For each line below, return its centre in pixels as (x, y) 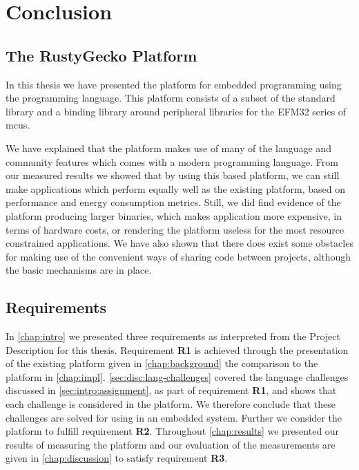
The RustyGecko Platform (101, 55)
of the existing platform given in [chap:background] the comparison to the (162, 363)
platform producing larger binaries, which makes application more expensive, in (174, 215)
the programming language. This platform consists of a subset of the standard (171, 98)
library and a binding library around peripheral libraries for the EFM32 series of (176, 111)
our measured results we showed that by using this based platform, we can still (173, 175)
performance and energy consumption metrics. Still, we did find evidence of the (173, 202)
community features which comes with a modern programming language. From (172, 161)
